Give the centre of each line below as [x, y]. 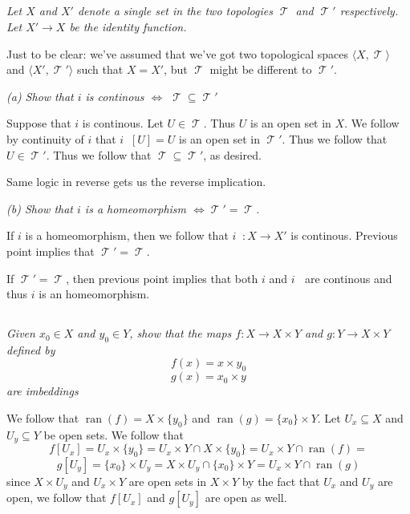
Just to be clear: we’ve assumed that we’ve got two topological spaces [177, 53]
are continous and [348, 278]
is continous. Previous [344, 235]
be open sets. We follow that [114, 434]
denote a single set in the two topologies [175, 11]
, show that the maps [181, 333]
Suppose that [39, 123]
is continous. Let [123, 123]
